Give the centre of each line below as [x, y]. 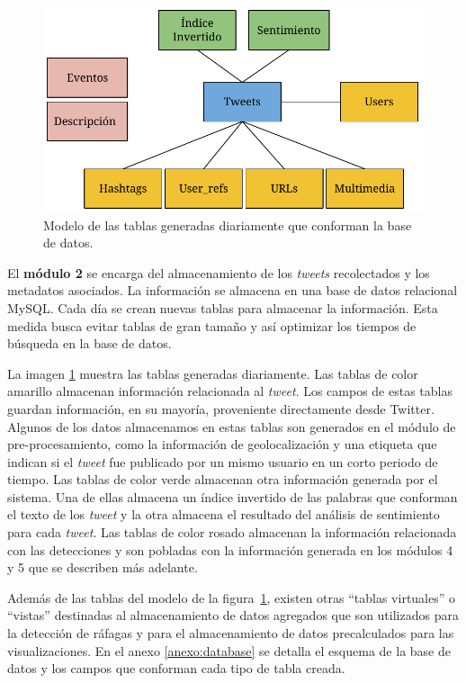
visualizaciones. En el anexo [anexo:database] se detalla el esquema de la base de [229, 650]
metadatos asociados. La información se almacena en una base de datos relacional [233, 290]
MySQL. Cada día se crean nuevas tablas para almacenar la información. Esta [223, 307]
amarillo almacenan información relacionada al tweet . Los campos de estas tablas [230, 391]
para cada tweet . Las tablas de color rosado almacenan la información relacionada [232, 532]
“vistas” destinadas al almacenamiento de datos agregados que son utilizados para [233, 615]
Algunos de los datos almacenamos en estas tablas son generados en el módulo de [232, 426]
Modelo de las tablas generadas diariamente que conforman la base [228, 225]
